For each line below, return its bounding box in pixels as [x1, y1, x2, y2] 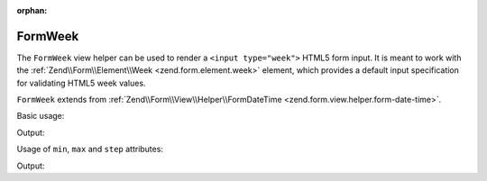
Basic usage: [16, 111, 65, 122]
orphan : [16, 5, 48, 15]
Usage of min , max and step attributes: [16, 144, 164, 155]
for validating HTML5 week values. [16, 77, 146, 88]
